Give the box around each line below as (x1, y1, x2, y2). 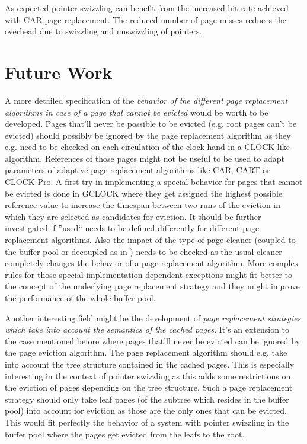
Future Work (5, 59, 113, 84)
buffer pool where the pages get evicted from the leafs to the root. (5, 427, 245, 440)
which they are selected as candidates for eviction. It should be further (5, 210, 261, 222)
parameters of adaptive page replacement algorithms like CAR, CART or (5, 164, 270, 176)
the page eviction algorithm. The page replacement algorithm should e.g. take (5, 346, 287, 359)
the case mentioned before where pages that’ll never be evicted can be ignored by (5, 334, 300, 347)
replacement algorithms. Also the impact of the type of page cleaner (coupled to (5, 234, 296, 246)
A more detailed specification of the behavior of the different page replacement (5, 94, 288, 106)
